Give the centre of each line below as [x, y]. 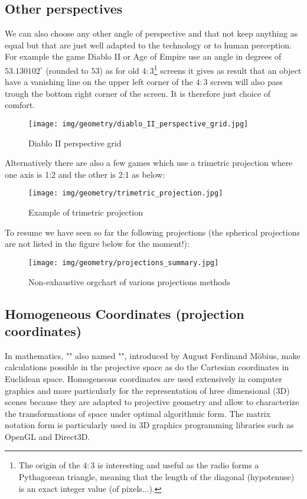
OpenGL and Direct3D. [48, 436]
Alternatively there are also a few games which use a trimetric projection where [149, 163]
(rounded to [67, 70]
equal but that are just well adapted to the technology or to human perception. [148, 45]
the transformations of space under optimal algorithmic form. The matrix [138, 413]
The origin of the [49, 465]
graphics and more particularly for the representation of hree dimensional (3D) [147, 390]
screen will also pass [246, 82]
